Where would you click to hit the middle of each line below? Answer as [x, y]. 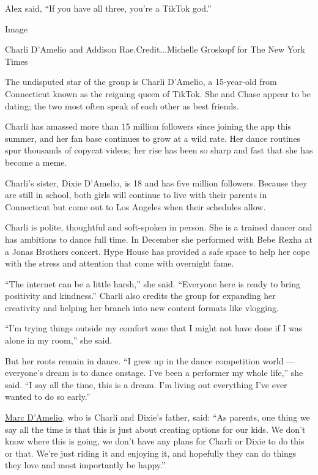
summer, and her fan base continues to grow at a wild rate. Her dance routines [153, 138]
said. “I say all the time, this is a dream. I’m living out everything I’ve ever [146, 384]
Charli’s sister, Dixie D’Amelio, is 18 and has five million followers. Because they [156, 182]
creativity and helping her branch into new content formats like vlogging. [142, 307]
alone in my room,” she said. [59, 340]
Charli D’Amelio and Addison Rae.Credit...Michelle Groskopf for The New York [155, 49]
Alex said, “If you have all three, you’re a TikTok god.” [108, 8]
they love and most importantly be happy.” [85, 465]
